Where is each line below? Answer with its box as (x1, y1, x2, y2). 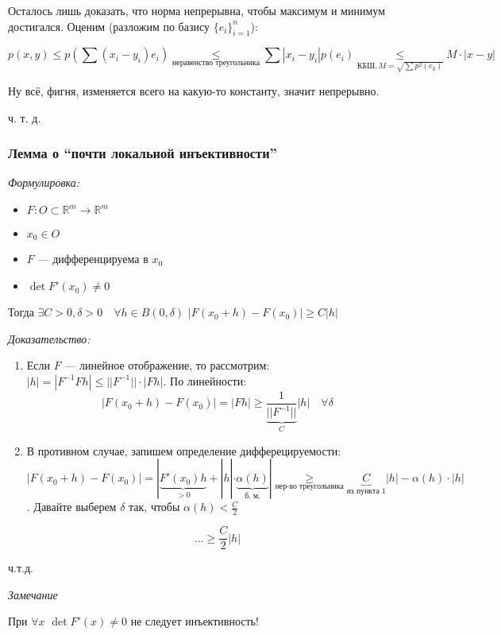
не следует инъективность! (130, 613, 259, 629)
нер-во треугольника (275, 482, 344, 490)
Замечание (8, 586, 58, 602)
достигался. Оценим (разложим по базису (8, 17, 210, 34)
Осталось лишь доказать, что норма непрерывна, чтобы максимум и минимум (8, 2, 385, 18)
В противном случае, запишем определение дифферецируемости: (26, 442, 341, 459)
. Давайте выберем (26, 498, 117, 515)
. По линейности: (163, 372, 247, 389)
